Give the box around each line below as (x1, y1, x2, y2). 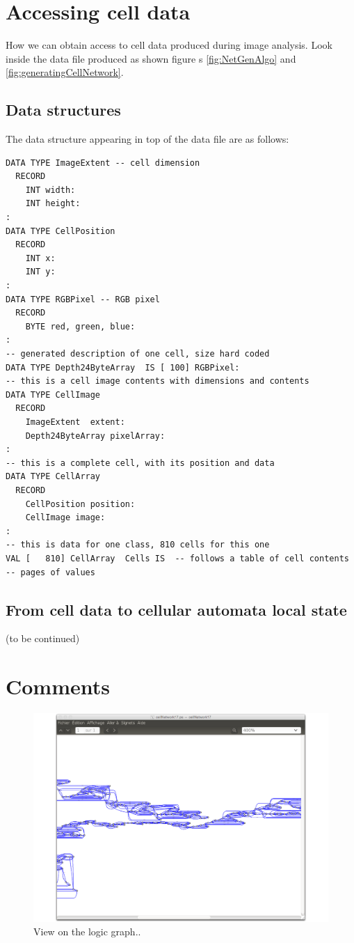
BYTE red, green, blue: (25, 321, 136, 332)
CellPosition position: (25, 499, 136, 509)
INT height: (25, 198, 81, 209)
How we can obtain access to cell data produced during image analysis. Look (6, 38, 332, 52)
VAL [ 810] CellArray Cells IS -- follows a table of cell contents (6, 553, 349, 563)
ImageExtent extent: (25, 416, 125, 427)
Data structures (6, 99, 121, 120)
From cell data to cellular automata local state (6, 598, 347, 620)
